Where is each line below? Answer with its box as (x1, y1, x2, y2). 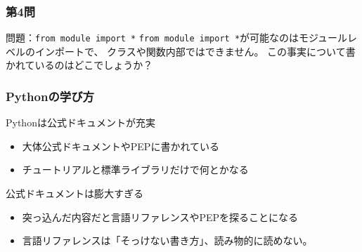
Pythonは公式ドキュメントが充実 (6, 115, 155, 130)
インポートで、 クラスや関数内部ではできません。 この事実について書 (34, 44, 356, 58)
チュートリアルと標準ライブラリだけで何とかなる (22, 162, 249, 177)
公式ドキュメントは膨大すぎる (6, 186, 143, 201)
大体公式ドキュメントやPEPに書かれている (22, 138, 219, 153)
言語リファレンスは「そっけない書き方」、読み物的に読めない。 (22, 233, 313, 248)
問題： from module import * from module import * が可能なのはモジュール (6, 30, 348, 45)
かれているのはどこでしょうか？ (6, 58, 153, 72)
